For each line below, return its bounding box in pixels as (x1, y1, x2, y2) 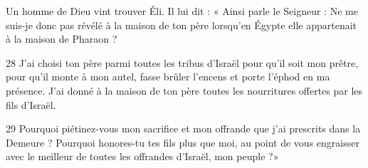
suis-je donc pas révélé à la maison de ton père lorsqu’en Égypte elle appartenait (6, 17, 357, 32)
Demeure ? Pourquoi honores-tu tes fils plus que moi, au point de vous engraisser (6, 135, 359, 149)
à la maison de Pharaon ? (6, 31, 117, 46)
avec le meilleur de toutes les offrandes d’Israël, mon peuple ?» (6, 149, 279, 164)
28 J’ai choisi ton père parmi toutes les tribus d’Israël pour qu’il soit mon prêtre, (6, 55, 359, 70)
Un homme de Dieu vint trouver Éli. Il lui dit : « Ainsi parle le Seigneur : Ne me (6, 4, 358, 18)
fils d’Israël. (6, 97, 56, 112)
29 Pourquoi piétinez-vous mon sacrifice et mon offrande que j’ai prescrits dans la (6, 121, 361, 136)
